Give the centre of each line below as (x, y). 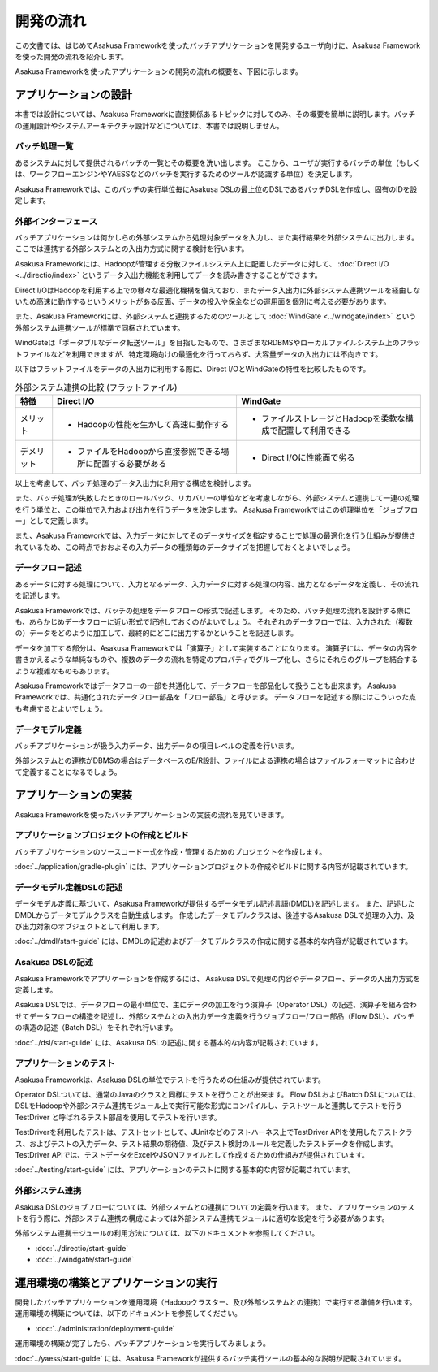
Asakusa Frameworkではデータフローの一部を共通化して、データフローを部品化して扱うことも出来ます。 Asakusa (206, 686)
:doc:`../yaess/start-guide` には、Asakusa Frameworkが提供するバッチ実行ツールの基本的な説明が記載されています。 (210, 1358)
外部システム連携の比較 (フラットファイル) (96, 387)
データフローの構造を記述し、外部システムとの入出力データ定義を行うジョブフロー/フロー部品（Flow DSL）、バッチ (222, 1016)
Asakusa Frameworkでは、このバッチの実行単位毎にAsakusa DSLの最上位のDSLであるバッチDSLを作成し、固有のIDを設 (216, 189)
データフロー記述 (48, 568)
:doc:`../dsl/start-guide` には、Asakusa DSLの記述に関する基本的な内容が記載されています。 (169, 1042)
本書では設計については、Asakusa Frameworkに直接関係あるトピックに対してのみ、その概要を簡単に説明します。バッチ (215, 115)
